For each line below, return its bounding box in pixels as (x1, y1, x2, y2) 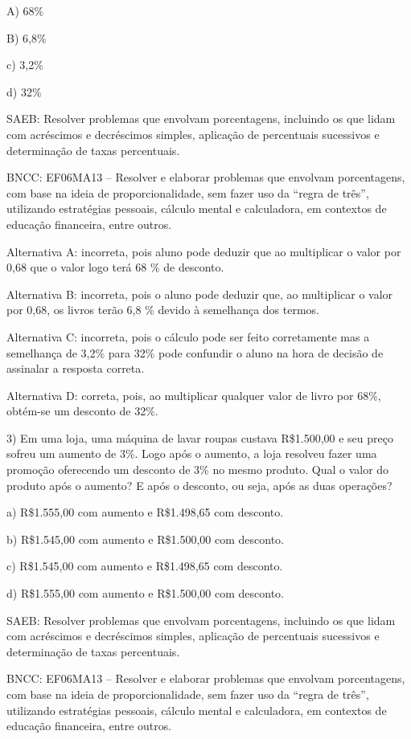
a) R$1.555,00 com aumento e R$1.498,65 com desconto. (6, 504, 284, 521)
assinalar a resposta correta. (6, 360, 145, 377)
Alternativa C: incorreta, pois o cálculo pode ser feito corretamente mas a (6, 328, 370, 345)
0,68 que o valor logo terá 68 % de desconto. (6, 259, 224, 276)
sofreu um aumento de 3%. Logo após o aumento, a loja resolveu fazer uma (6, 445, 377, 462)
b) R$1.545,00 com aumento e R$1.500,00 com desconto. (6, 530, 284, 547)
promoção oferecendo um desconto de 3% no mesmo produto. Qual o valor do (6, 461, 389, 478)
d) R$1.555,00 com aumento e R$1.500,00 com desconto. (6, 585, 284, 602)
